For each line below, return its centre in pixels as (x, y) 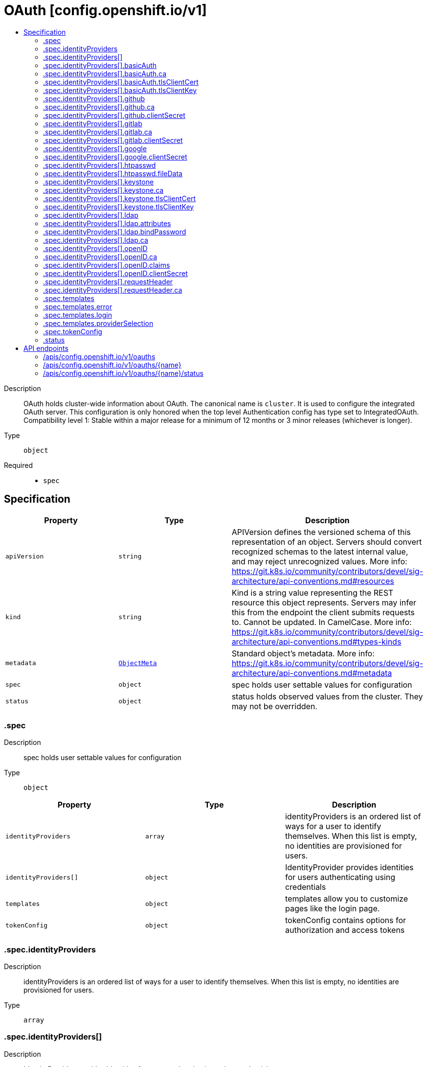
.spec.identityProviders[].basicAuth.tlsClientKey (120, 90)
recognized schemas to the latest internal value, (320, 551)
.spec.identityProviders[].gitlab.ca (98, 132)
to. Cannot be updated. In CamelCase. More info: (322, 622)
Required (18, 465)
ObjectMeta (138, 663)
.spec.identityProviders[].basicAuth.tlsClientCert (121, 82)
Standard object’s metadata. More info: (303, 653)
